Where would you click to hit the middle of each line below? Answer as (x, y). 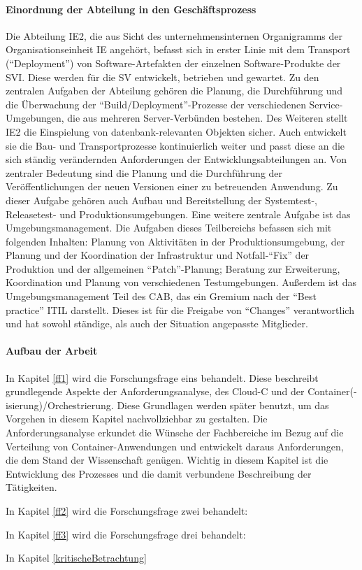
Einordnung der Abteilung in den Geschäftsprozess (131, 9)
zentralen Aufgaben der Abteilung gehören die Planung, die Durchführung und (174, 91)
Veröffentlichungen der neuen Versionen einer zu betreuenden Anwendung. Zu (172, 186)
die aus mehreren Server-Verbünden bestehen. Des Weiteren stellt (208, 118)
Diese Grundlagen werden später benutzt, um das (223, 405)
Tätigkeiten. (31, 487)
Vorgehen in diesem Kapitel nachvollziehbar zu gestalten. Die (137, 419)
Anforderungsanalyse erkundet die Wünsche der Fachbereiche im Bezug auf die (175, 433)
